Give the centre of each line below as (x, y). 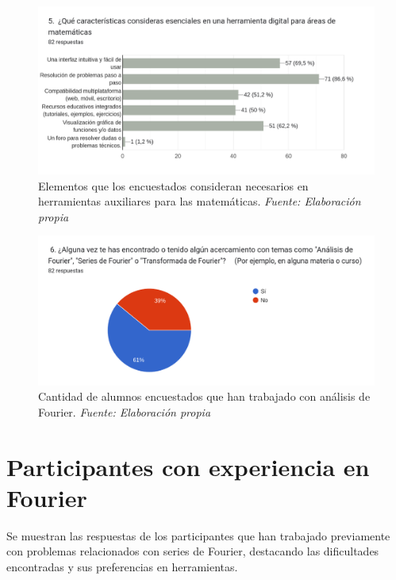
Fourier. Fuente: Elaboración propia (125, 411)
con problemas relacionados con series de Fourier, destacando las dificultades (193, 551)
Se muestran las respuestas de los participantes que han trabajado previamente (198, 535)
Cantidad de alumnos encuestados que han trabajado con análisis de (204, 396)
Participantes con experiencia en (188, 466)
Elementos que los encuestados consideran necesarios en (173, 185)
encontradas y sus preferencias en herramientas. (122, 567)
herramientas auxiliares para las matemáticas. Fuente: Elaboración (200, 201)
